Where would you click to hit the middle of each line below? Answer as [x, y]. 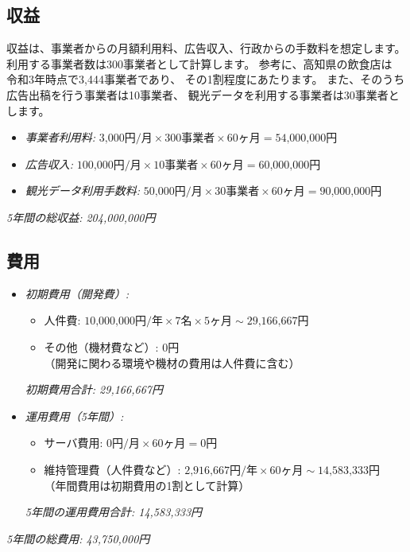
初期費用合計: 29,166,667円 [94, 389]
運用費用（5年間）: [74, 416]
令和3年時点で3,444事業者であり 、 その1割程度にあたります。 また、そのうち [206, 79]
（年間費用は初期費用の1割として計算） [147, 485]
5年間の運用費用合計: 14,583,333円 [114, 512]
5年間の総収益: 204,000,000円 [81, 217]
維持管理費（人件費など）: [112, 469]
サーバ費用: [73, 443]
